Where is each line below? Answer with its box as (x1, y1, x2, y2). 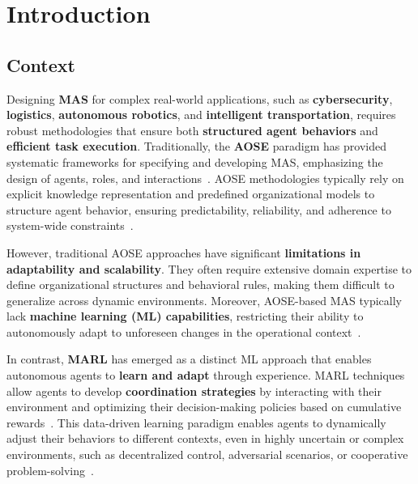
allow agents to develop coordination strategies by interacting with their (6, 382, 382, 399)
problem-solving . (6, 461, 94, 478)
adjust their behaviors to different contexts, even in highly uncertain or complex (6, 430, 404, 447)
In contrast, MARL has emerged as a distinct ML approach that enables (6, 350, 372, 367)
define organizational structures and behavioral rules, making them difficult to (6, 276, 395, 293)
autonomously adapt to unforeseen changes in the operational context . (6, 323, 361, 340)
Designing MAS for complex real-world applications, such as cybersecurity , (6, 90, 393, 107)
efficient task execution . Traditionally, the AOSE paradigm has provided (6, 138, 386, 155)
